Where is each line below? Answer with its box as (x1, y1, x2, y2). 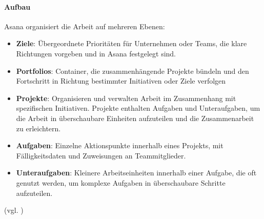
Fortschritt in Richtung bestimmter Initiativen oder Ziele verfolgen (16, 75, 226, 86)
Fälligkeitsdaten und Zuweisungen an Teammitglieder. (16, 150, 186, 161)
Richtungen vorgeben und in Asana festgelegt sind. (16, 48, 176, 58)
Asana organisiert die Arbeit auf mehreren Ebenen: (4, 21, 165, 31)
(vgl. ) (4, 205, 24, 215)
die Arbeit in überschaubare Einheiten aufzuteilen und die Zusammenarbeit (16, 112, 254, 123)
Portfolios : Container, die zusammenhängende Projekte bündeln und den (16, 65, 249, 76)
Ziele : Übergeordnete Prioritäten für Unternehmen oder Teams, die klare (16, 38, 247, 49)
